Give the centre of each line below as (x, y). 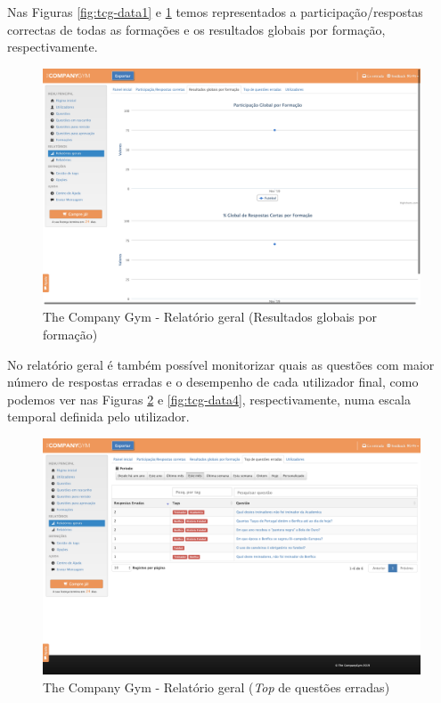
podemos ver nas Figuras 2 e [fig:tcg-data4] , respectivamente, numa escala (209, 399)
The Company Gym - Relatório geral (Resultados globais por (210, 317)
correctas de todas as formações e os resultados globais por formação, (196, 29)
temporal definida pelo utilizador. (98, 417)
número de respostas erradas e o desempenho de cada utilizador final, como (213, 382)
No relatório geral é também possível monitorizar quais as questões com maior (221, 364)
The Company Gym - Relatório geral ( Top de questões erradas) (216, 687)
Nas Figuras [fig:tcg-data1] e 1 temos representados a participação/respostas (215, 12)
